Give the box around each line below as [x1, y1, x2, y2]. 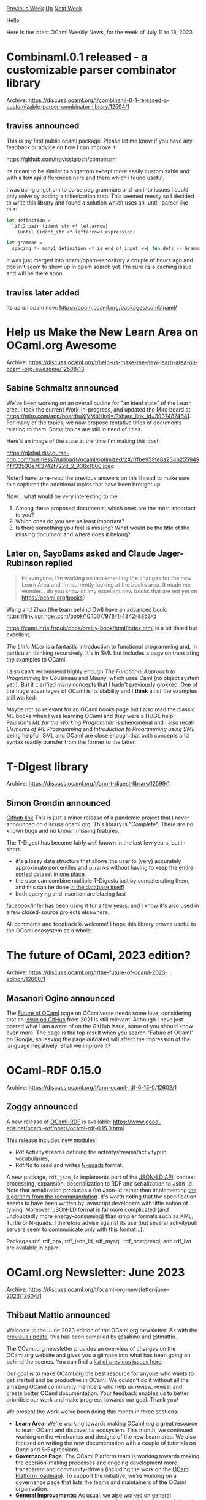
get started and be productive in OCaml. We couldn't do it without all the [6, 1376, 189, 1383]
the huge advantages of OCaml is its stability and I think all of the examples [6, 687, 197, 695]
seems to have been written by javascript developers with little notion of [6, 1199, 188, 1206]
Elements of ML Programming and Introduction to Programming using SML [6, 725, 195, 732]
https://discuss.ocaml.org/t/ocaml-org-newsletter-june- [28, 1286, 170, 1293]
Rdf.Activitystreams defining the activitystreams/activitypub [15, 1148, 167, 1155]
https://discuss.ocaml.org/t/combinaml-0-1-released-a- [28, 96, 170, 104]
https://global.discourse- [6, 449, 69, 456]
